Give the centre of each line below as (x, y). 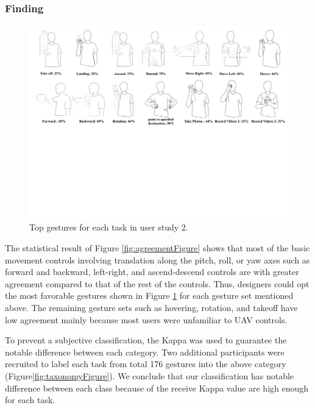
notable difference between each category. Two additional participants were (145, 352)
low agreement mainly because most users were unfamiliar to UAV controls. (146, 319)
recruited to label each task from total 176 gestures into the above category (146, 364)
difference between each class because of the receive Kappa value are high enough (157, 388)
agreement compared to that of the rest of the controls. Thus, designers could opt (157, 283)
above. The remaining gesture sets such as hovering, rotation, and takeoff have (151, 307)
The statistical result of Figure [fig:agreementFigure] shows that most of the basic (157, 247)
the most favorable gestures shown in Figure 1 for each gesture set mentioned (149, 295)
